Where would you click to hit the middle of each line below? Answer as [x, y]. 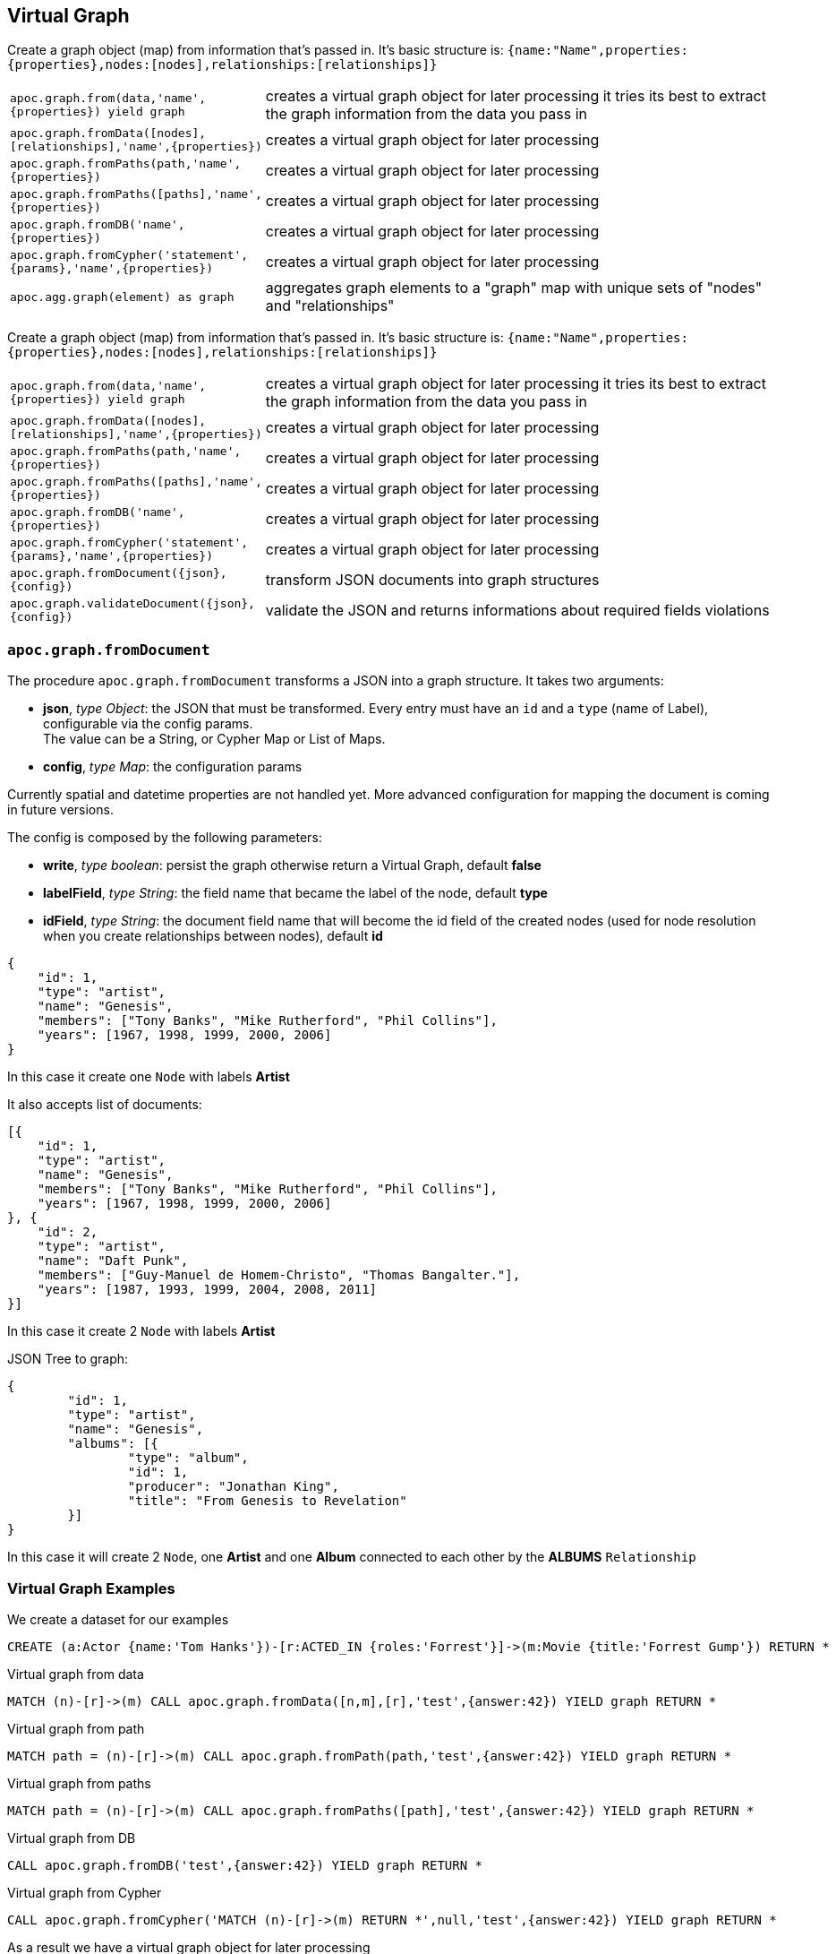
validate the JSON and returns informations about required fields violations [517, 611]
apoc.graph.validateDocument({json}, [132, 604]
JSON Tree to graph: [68, 1359]
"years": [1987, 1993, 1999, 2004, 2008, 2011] [207, 1290]
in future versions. [60, 810]
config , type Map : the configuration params [173, 767]
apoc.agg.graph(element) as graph [122, 297]
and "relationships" [330, 306]
